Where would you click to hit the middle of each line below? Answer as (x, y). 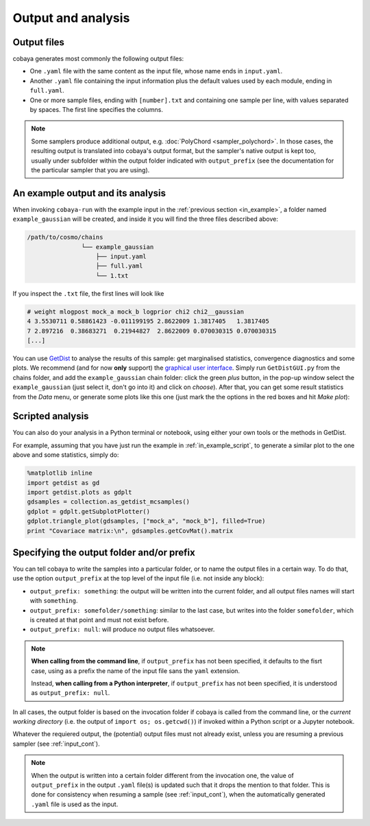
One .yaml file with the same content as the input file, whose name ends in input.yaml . (156, 71)
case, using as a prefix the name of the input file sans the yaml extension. (135, 671)
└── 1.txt (112, 275)
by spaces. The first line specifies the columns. (97, 110)
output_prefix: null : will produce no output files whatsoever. (122, 629)
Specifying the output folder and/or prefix (104, 552)
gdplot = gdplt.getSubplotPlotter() (89, 511)
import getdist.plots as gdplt (80, 492)
